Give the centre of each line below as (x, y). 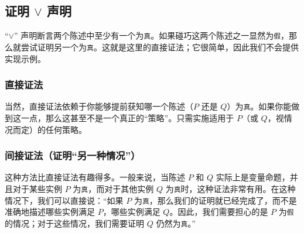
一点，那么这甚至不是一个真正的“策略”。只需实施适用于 (127, 117)
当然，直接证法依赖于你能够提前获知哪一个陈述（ (99, 106)
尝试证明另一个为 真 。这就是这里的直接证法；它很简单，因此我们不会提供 (160, 47)
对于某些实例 (37, 188)
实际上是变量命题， (253, 177)
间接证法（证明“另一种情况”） (73, 155)
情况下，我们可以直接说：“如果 (64, 200)
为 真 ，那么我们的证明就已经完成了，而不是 (215, 200)
